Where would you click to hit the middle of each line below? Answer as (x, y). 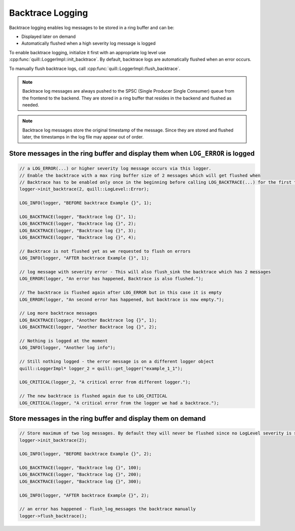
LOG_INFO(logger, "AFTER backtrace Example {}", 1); (84, 258)
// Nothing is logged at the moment (64, 341)
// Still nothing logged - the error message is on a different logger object (117, 362)
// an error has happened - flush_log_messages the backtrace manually (108, 509)
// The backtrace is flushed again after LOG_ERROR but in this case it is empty (121, 293)
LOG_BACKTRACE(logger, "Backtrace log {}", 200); (80, 475)
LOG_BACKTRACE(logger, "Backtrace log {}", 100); (80, 468)
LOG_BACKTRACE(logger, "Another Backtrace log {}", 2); (88, 327)
